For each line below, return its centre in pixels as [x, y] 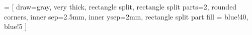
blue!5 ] [16, 26]
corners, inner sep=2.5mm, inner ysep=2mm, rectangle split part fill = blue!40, [126, 16]
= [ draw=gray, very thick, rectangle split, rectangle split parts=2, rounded [120, 6]
